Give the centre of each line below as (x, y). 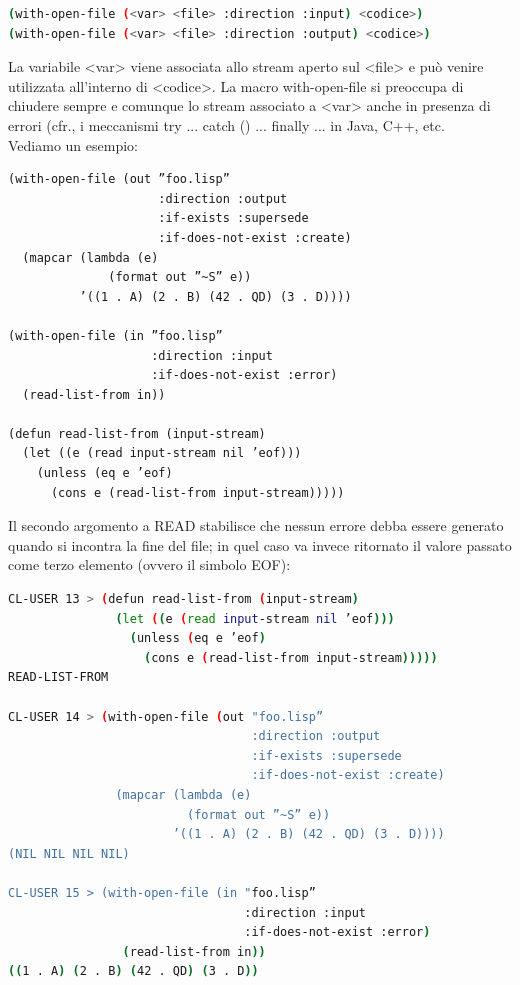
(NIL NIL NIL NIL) (69, 853)
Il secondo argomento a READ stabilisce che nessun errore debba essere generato (256, 525)
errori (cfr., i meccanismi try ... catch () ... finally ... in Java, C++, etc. (226, 124)
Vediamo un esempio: (73, 144)
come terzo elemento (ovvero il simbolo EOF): (149, 564)
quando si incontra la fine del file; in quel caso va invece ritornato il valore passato (260, 544)
